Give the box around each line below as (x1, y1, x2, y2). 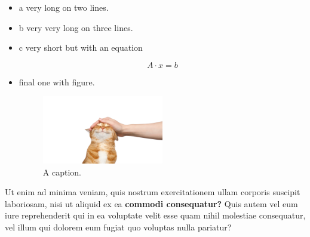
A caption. (42, 165, 81, 178)
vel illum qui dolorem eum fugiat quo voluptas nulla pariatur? (5, 220, 232, 233)
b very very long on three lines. (19, 21, 133, 33)
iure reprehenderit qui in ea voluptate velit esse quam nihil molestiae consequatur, (5, 209, 306, 221)
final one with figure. (19, 75, 95, 88)
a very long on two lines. (19, 1, 109, 13)
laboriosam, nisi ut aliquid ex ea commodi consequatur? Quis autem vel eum (5, 197, 298, 210)
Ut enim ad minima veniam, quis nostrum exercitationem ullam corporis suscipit (5, 186, 300, 198)
